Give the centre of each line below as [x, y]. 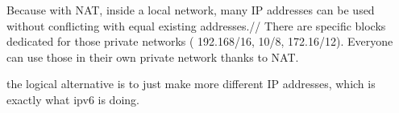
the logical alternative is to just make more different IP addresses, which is [191, 84]
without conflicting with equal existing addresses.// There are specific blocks [196, 25]
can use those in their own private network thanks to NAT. [153, 56]
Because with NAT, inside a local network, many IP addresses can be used [191, 10]
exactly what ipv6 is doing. [73, 99]
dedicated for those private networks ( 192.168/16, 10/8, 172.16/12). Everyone [200, 41]
